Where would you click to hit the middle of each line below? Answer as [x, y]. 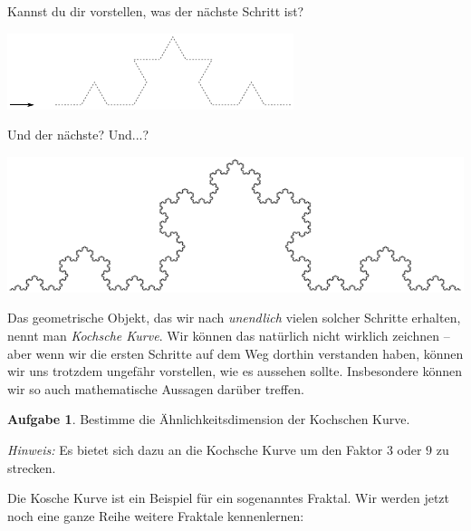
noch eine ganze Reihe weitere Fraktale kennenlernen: [156, 515]
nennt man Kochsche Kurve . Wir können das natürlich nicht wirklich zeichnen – [229, 335]
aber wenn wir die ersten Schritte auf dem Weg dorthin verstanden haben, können [235, 353]
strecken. [32, 467]
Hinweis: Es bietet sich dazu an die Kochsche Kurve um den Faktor [195, 449]
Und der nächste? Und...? [78, 135]
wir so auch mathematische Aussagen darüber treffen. [156, 388]
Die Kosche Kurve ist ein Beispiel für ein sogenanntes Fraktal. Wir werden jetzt [229, 498]
